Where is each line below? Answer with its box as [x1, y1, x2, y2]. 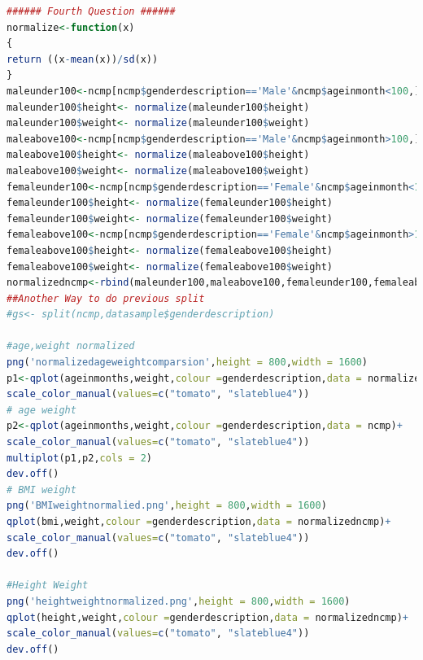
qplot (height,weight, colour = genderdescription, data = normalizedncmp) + [7, 611, 408, 623]
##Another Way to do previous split [7, 292, 205, 304]
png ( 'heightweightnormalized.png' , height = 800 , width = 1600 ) [7, 595, 351, 607]
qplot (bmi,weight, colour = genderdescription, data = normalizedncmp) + [7, 516, 391, 527]
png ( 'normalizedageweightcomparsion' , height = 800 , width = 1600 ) [7, 356, 368, 369]
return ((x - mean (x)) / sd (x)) [7, 53, 159, 65]
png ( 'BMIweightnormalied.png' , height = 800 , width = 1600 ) [7, 500, 327, 512]
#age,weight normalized [7, 340, 135, 352]
